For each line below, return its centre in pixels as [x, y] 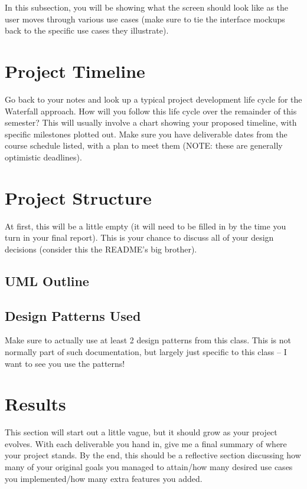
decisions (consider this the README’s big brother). [101, 249]
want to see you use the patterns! [65, 363]
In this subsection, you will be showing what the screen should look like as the [147, 7]
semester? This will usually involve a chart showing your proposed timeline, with [151, 122]
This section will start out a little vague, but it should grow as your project [141, 432]
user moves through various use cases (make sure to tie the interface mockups [145, 19]
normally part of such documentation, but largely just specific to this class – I [146, 351]
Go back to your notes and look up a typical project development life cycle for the [153, 99]
